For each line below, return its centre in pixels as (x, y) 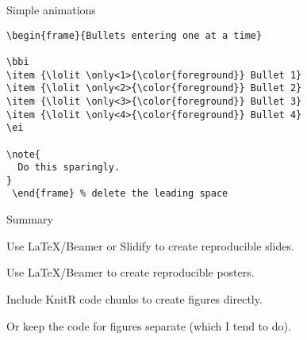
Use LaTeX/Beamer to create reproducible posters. (130, 272)
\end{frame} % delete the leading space (120, 194)
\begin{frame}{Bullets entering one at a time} (134, 35)
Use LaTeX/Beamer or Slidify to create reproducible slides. (150, 245)
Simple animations (51, 10)
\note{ (23, 154)
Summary (30, 219)
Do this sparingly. (69, 168)
